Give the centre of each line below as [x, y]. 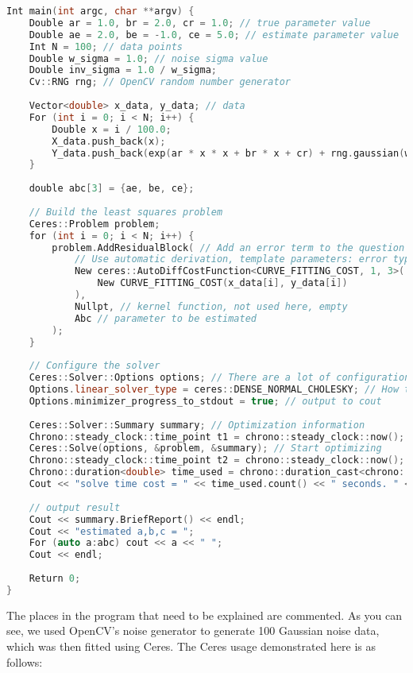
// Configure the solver [95, 366]
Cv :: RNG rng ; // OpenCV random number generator [160, 82]
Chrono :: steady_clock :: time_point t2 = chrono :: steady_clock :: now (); [217, 460]
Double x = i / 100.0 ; [112, 129]
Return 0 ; [55, 578]
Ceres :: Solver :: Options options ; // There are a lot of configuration [220, 378]
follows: [25, 661]
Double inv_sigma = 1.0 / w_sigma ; [123, 70]
